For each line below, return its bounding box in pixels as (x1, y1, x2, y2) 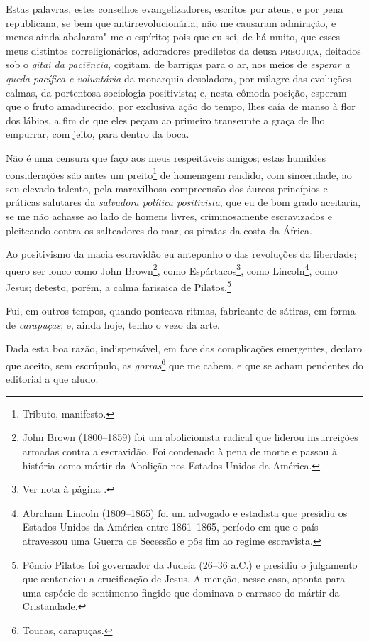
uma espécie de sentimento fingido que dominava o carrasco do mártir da (22, 584, 340, 599)
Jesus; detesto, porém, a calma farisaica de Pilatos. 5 (6, 278, 231, 294)
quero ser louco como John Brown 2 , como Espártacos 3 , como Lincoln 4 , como (6, 261, 338, 278)
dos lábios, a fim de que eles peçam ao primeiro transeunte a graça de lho (6, 112, 325, 127)
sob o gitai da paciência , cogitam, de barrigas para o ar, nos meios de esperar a (6, 57, 350, 72)
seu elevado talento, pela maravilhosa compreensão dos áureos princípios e (6, 180, 328, 195)
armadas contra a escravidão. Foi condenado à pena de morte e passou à (22, 444, 337, 459)
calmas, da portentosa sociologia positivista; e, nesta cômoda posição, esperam (6, 85, 347, 99)
